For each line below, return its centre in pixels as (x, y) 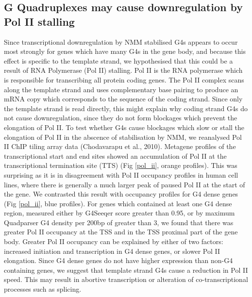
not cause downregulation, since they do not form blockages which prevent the (121, 118)
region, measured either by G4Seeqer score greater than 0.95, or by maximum (119, 213)
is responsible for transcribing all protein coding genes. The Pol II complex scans (124, 79)
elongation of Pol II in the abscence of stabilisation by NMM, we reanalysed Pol (123, 137)
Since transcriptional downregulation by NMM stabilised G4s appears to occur (121, 41)
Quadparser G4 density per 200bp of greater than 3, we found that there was (119, 222)
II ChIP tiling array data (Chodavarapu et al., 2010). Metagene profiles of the (120, 146)
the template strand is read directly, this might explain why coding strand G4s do (126, 108)
